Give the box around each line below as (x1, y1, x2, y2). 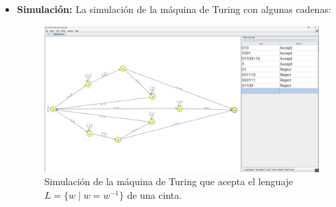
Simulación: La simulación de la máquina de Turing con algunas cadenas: (16, 2, 331, 16)
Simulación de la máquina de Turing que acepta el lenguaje (44, 174, 293, 189)
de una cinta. (127, 187, 182, 202)
